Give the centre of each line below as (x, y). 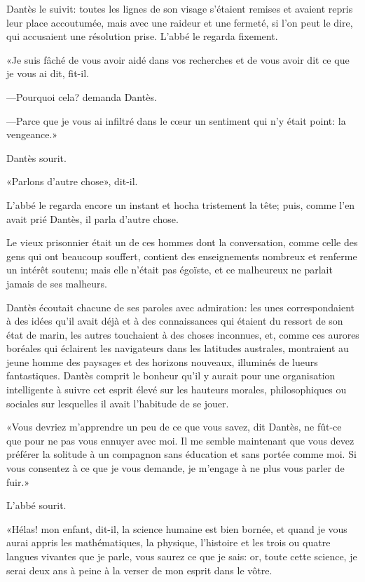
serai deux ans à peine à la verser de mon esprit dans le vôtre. (139, 570)
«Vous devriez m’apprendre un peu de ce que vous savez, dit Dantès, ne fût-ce (174, 427)
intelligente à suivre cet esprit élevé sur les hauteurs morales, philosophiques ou (177, 390)
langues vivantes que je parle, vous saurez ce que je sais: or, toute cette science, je (182, 556)
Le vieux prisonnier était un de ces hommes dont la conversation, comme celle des (182, 242)
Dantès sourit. (36, 157)
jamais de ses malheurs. (57, 283)
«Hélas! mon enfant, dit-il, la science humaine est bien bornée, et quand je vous (177, 528)
